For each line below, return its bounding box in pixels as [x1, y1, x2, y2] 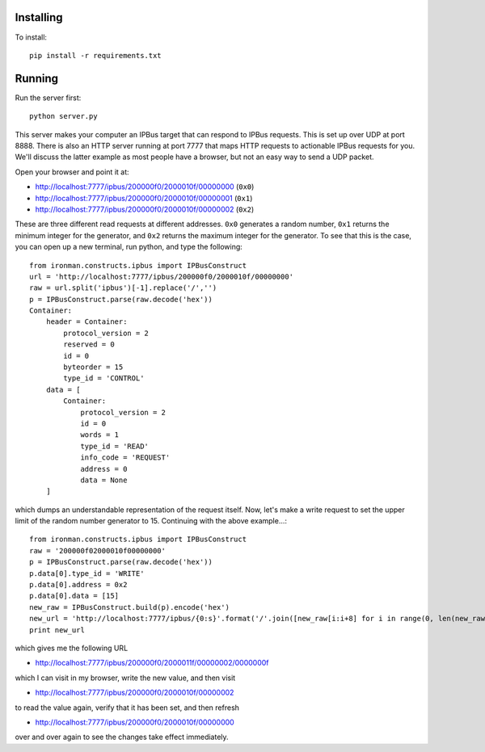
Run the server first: [15, 93, 82, 103]
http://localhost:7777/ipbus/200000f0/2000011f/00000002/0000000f [35, 658, 270, 668]
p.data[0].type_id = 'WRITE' [29, 569, 145, 578]
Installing [15, 11, 64, 24]
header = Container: [45, 317, 128, 326]
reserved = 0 [63, 340, 115, 349]
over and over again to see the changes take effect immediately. [15, 732, 230, 742]
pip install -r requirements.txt [29, 51, 162, 60]
